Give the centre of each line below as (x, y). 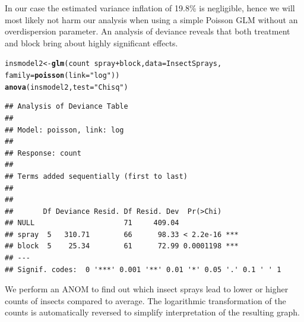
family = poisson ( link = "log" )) (62, 76)
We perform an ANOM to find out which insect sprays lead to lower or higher (147, 289)
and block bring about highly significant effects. (91, 42)
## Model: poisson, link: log (64, 130)
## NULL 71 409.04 (92, 223)
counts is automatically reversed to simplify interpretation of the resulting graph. (152, 312)
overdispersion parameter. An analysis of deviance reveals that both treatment (148, 31)
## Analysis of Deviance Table (66, 107)
